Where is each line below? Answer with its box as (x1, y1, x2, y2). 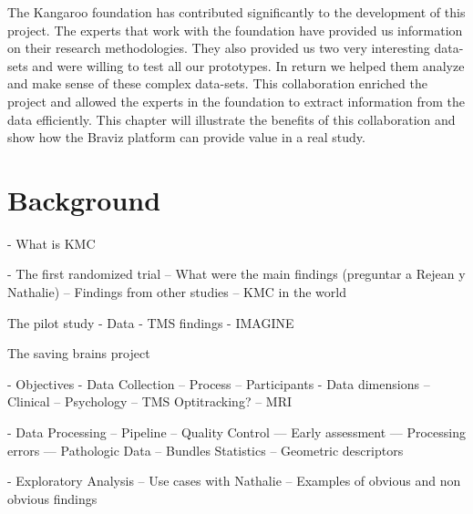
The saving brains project (7, 344, 150, 363)
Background (7, 180, 161, 218)
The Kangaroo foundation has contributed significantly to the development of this (7, 3, 466, 21)
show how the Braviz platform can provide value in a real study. (7, 128, 365, 147)
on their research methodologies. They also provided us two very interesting (7, 38, 430, 57)
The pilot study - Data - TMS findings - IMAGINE (7, 313, 294, 332)
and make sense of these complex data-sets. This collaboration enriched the (7, 74, 427, 93)
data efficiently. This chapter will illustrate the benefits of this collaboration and (7, 109, 456, 128)
